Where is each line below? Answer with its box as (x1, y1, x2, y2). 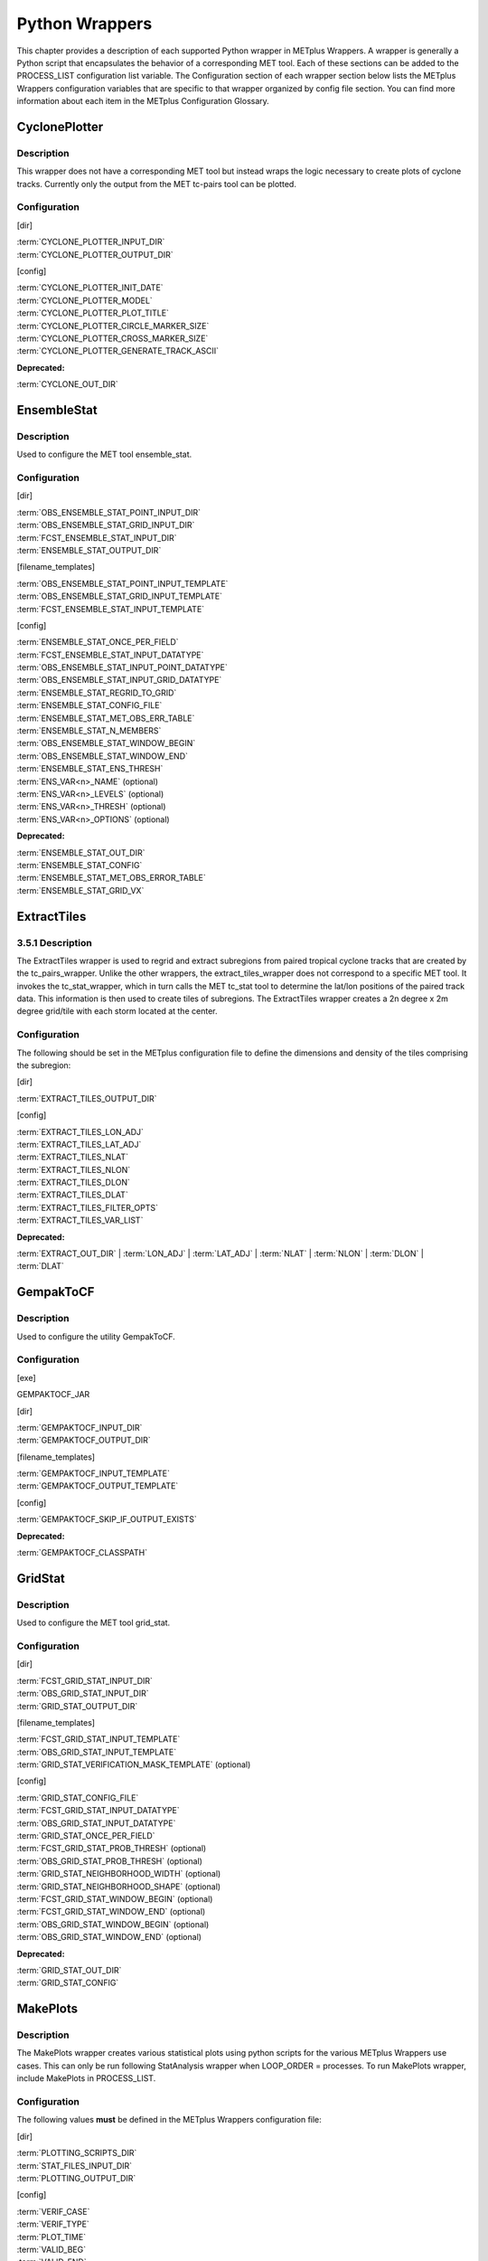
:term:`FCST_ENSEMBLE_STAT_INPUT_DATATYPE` (16, 649, 204, 660)
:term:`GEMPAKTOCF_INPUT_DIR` (16, 1422, 143, 1433)
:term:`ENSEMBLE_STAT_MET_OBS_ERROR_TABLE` (16, 873, 207, 884)
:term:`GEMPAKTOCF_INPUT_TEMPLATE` (16, 1468, 171, 1479)
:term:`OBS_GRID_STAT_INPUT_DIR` (16, 1688, 149, 1699)
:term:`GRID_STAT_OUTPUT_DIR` (16, 1700, 138, 1711)
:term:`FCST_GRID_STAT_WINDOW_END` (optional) (16, 1906, 206, 1917)
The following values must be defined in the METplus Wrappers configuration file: (16, 2114, 323, 2125)
